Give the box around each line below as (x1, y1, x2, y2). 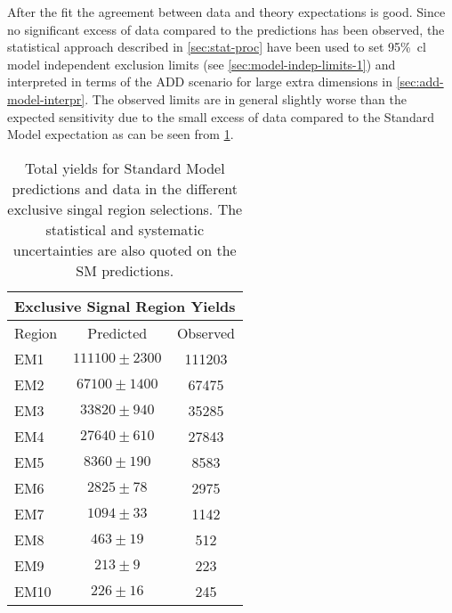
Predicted (87, 322, 148, 343)
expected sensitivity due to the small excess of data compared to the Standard (7, 107, 434, 126)
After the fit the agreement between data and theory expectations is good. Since (7, 3, 446, 20)
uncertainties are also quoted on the (12, 239, 237, 260)
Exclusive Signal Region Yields (14, 295, 236, 316)
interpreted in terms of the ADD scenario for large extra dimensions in (7, 72, 393, 91)
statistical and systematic (45, 218, 205, 240)
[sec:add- (396, 72, 444, 91)
